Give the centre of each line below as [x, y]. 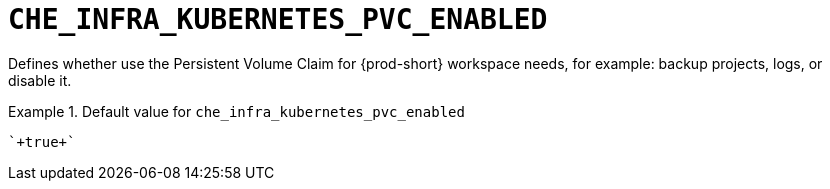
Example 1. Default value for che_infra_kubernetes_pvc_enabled [236, 111]
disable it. [40, 80]
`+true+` [42, 141]
